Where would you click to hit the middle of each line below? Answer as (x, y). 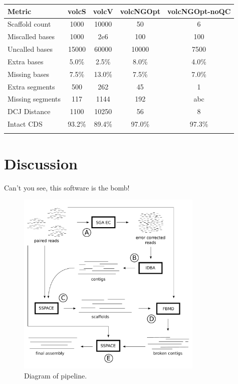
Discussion (41, 163)
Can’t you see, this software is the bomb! (67, 187)
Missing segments (34, 99)
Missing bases (29, 74)
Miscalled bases (31, 36)
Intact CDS (25, 124)
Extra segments (31, 86)
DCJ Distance (29, 111)
